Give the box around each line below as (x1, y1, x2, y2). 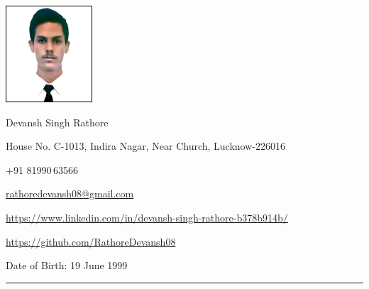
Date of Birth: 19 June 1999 (6, 258, 128, 273)
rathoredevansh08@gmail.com (6, 186, 134, 201)
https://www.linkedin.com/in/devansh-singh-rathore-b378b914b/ (6, 210, 288, 225)
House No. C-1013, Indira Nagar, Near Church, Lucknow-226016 (6, 138, 285, 153)
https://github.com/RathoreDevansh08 (6, 234, 176, 249)
